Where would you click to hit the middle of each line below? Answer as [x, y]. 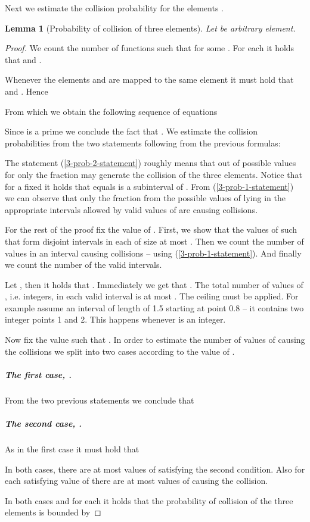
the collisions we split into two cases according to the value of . [120, 351]
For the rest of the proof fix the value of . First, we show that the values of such [151, 229]
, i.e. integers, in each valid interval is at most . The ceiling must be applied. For [152, 296]
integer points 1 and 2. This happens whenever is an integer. [115, 319]
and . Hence [27, 91]
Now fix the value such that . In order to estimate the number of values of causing [155, 340]
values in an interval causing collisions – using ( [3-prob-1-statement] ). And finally [153, 253]
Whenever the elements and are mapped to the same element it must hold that [149, 79]
